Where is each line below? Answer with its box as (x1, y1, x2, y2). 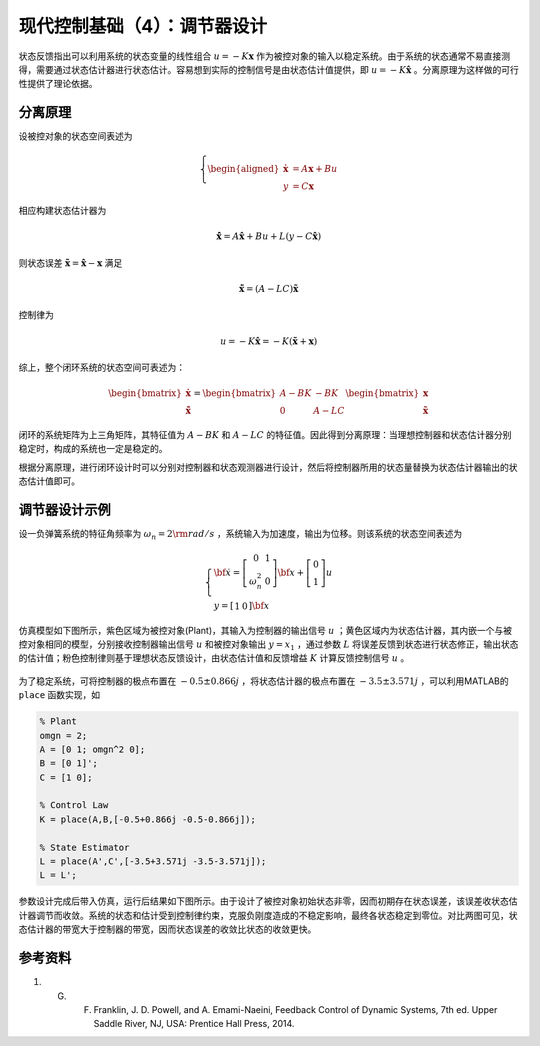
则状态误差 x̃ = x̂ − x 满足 (18, 256, 123, 269)
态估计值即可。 (18, 475, 80, 487)
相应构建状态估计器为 (18, 205, 107, 217)
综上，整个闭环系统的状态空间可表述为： (18, 361, 185, 373)
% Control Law (39, 800, 109, 811)
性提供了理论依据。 (18, 78, 98, 90)
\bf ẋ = (213, 567, 241, 578)
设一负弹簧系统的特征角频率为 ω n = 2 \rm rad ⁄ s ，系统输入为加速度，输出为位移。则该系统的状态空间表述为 (18, 528, 463, 542)
